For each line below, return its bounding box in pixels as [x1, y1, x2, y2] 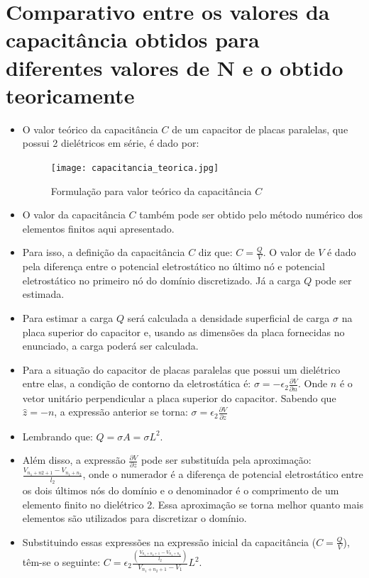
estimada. [22, 287, 65, 301]
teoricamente [6, 80, 135, 109]
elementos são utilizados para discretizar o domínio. [22, 511, 247, 526]
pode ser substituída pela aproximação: [141, 452, 312, 467]
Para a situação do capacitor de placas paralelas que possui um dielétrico [22, 362, 341, 377]
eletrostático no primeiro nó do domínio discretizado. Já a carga [22, 272, 301, 287]
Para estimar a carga [22, 310, 114, 325]
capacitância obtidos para [6, 25, 260, 54]
